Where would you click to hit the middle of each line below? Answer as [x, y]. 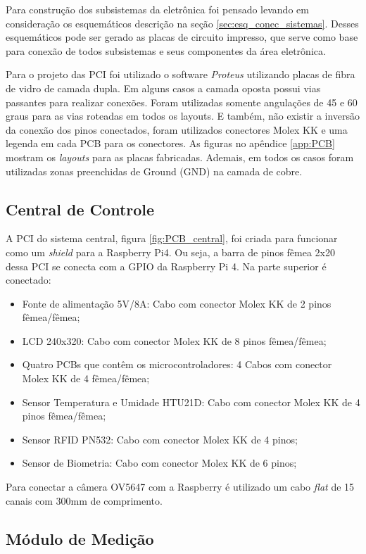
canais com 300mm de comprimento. [84, 500]
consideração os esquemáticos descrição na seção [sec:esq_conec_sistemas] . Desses [182, 23]
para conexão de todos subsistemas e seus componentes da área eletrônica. [166, 50]
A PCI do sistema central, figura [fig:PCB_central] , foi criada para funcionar [172, 238]
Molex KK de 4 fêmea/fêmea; [86, 378]
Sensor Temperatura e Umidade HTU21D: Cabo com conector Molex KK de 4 [191, 402]
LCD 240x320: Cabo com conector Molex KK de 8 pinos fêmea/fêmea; [174, 340]
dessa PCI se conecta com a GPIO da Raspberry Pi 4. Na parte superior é [166, 266]
